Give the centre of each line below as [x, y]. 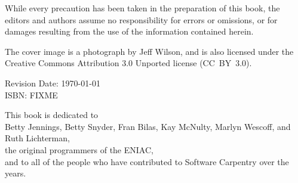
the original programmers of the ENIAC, [79, 149]
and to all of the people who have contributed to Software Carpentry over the [147, 161]
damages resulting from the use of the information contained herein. [129, 31]
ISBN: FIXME [31, 94]
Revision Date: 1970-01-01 [53, 83]
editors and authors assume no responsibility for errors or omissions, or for [141, 19]
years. [16, 173]
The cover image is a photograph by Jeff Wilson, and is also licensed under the [149, 51]
